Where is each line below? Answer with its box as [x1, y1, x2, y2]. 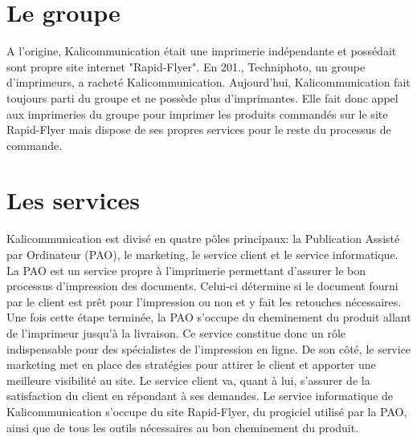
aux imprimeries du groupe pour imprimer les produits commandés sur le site [6, 105, 388, 122]
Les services [6, 184, 141, 216]
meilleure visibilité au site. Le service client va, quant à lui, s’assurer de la [6, 371, 370, 388]
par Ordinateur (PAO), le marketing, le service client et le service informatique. [6, 246, 399, 262]
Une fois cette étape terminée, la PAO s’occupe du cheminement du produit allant [6, 309, 411, 326]
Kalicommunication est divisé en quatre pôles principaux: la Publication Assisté [6, 230, 400, 247]
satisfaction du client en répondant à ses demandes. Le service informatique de [6, 387, 394, 404]
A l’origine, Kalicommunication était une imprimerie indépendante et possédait [6, 42, 397, 59]
